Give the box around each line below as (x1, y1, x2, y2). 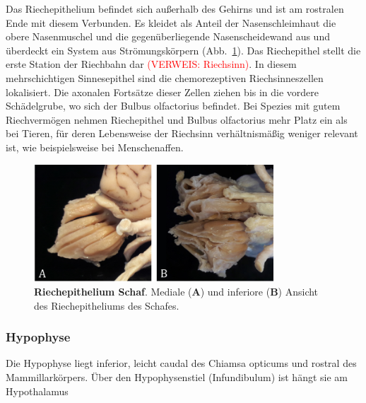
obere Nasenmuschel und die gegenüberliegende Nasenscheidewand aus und (6, 29, 330, 44)
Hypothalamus (6, 383, 69, 398)
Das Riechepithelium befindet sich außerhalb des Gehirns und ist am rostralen (6, 1, 344, 16)
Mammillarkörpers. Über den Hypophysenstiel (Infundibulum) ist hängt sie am (6, 370, 348, 385)
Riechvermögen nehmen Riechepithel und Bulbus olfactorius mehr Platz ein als (6, 112, 348, 127)
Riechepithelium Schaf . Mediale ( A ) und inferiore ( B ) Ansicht (34, 284, 319, 299)
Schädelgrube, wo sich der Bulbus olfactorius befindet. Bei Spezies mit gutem (6, 98, 341, 113)
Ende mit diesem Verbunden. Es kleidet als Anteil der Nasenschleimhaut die (6, 15, 336, 30)
